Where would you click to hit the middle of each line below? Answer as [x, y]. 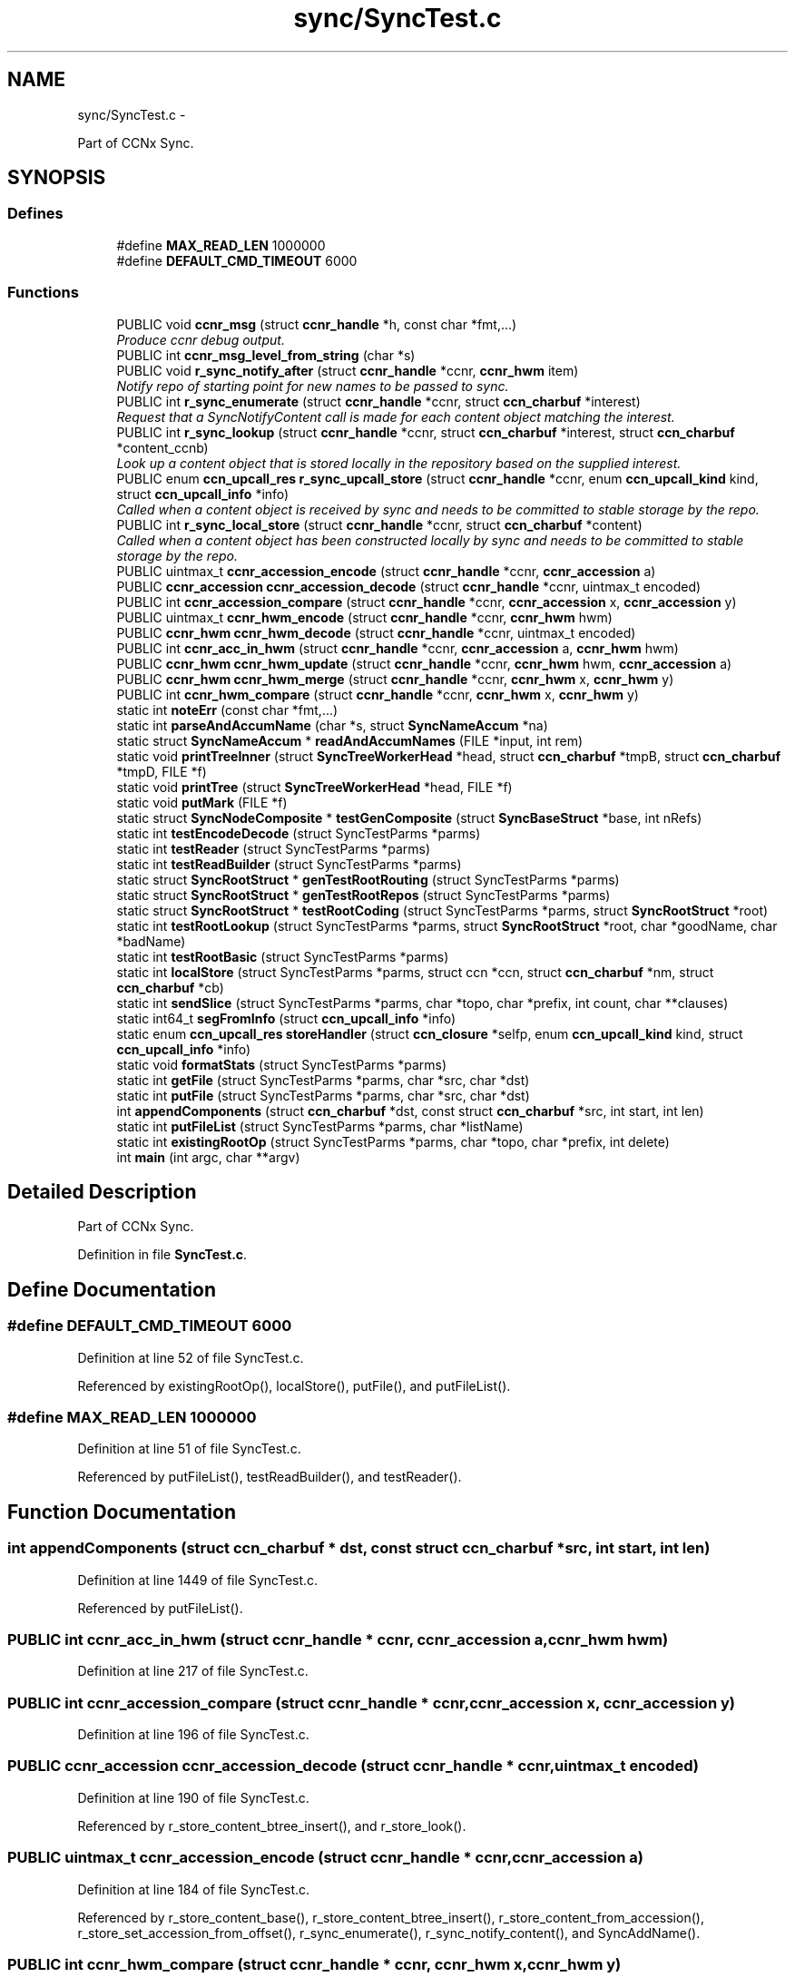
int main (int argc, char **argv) [208, 1157]
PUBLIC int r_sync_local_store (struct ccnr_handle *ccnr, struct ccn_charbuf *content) [379, 524]
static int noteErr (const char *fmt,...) [227, 710]
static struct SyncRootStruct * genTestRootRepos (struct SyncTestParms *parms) [363, 895]
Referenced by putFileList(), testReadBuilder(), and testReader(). [270, 1477]
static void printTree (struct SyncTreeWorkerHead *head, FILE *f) [314, 787]
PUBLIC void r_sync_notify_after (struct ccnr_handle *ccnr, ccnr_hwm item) [348, 370]
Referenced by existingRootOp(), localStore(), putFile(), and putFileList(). [294, 1385]
